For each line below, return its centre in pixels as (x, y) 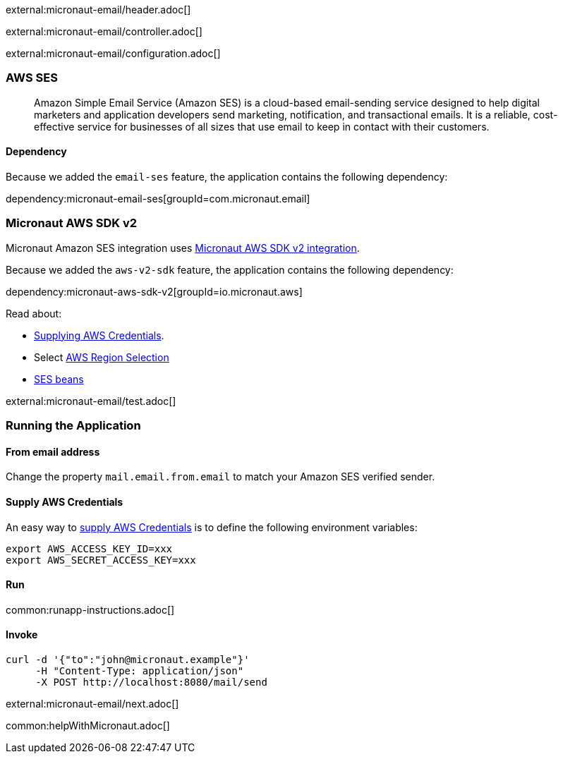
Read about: (34, 313)
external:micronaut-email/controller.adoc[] (104, 31)
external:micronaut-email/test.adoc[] (91, 401)
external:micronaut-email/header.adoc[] (98, 10)
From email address (53, 451)
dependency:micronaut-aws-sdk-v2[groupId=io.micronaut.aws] (154, 291)
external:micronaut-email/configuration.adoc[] (113, 53)
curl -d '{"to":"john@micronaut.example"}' (128, 659)
